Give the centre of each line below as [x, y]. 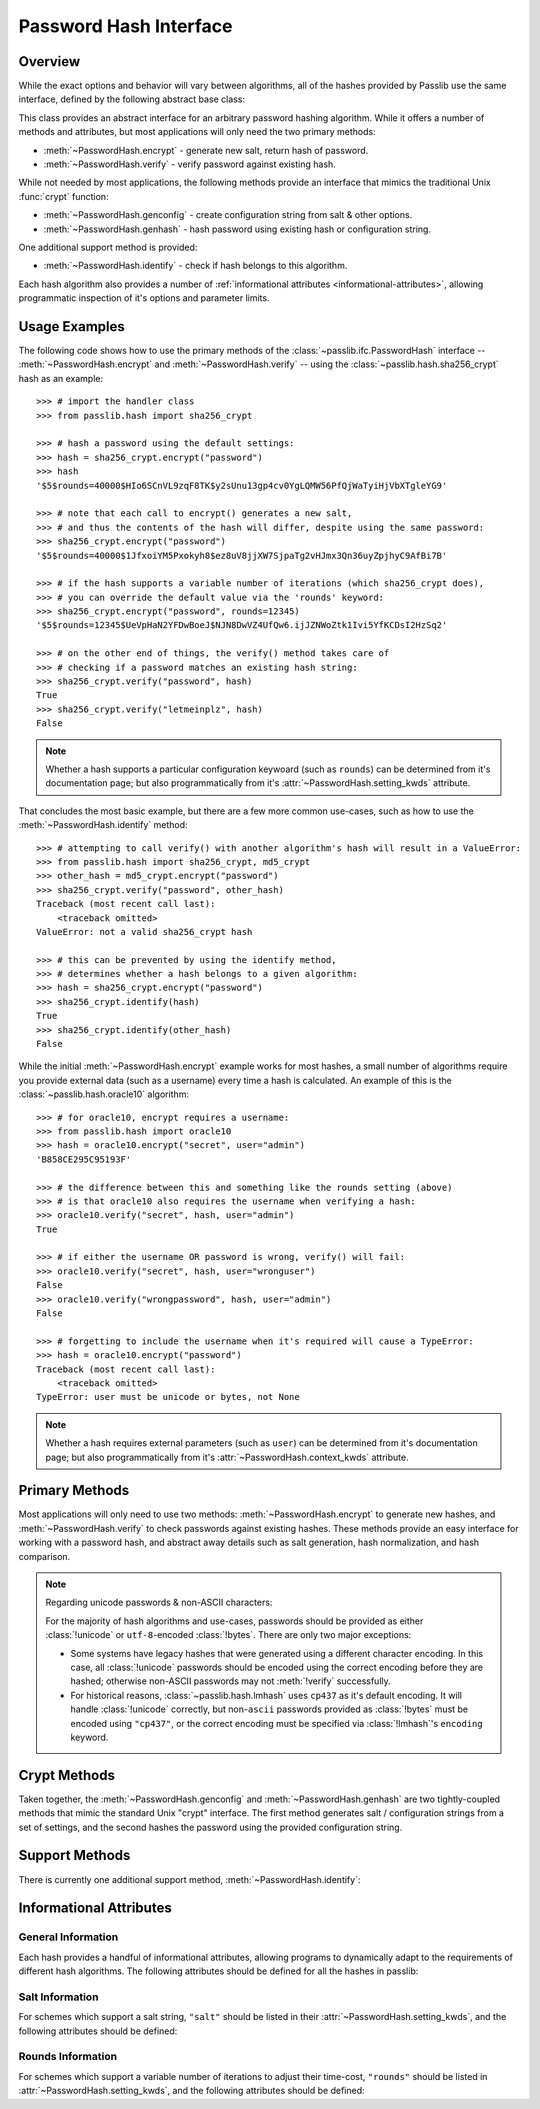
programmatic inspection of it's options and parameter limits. [144, 298]
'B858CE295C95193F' [84, 1159]
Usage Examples [71, 326]
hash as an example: [61, 378]
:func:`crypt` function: [63, 196]
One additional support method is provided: [108, 247]
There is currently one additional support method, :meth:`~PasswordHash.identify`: [189, 1879]
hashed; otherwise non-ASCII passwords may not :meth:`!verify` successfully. [231, 1681]
